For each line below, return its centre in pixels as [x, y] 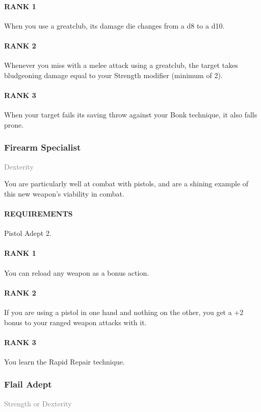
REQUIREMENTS [38, 213]
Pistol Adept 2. [28, 233]
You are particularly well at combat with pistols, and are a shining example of [126, 184]
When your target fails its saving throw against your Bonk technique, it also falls [131, 115]
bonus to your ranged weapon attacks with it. [75, 322]
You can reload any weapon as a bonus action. [77, 272]
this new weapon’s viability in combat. [64, 193]
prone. [14, 124]
